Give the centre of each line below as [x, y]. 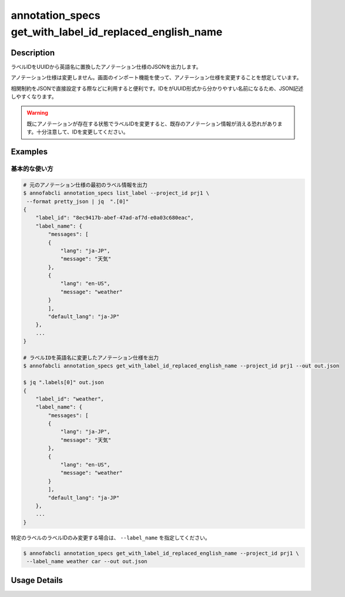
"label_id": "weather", [70, 399]
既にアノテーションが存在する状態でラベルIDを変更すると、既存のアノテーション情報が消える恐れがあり [152, 124]
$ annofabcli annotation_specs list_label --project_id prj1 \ [116, 193]
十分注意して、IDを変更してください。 [82, 132]
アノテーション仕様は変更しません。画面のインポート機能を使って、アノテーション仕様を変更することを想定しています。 [156, 78]
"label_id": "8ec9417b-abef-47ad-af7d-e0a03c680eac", [115, 218]
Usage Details [37, 580]
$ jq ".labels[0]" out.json [63, 383]
